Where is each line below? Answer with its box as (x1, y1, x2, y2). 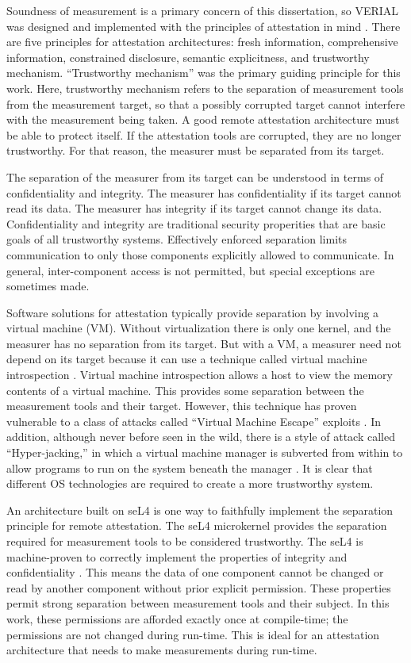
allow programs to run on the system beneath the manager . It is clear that (6, 459, 373, 476)
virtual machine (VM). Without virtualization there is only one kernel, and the (6, 320, 391, 336)
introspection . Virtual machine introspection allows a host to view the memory (6, 366, 393, 383)
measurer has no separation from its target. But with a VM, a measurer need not (6, 335, 401, 351)
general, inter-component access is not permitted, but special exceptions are (6, 262, 375, 278)
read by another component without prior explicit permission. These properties (6, 579, 391, 596)
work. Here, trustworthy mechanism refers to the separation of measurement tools (6, 79, 404, 96)
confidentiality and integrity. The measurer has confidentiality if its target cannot (6, 184, 401, 201)
